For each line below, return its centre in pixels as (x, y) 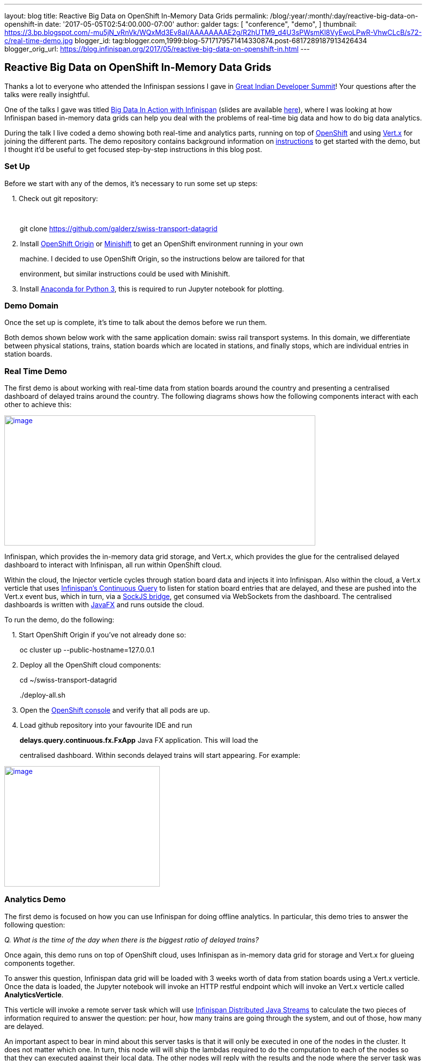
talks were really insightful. (47, 94)
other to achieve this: (38, 405)
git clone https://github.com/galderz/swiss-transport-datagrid (119, 228)
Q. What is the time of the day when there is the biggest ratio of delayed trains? (132, 940)
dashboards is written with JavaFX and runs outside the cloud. (104, 605)
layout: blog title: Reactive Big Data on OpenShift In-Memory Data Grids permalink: (136, 16)
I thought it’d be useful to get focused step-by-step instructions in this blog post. (133, 149)
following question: (35, 924)
